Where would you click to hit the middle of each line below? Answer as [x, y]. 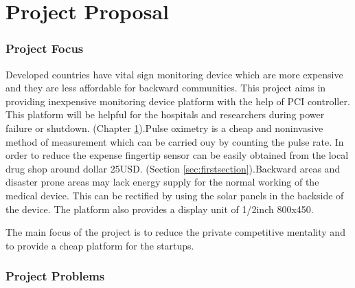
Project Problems [55, 276]
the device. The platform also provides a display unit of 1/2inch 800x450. [160, 209]
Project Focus [45, 48]
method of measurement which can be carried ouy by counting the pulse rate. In [175, 141]
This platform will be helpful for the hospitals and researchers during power [165, 114]
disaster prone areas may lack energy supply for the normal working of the [162, 182]
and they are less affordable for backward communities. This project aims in [166, 88]
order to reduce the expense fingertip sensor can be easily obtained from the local [177, 155]
